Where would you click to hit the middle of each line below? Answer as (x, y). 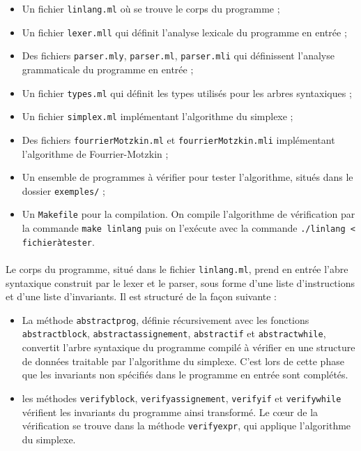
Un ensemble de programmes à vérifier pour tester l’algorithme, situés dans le (187, 177)
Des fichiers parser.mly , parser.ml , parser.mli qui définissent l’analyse (178, 56)
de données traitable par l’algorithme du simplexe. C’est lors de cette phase (183, 361)
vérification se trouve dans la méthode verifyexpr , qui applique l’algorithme (186, 426)
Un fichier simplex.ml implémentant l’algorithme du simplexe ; (158, 116)
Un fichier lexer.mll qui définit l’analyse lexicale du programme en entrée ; (184, 32)
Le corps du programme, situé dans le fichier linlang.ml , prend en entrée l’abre (177, 268)
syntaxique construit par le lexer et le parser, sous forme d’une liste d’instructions (180, 282)
